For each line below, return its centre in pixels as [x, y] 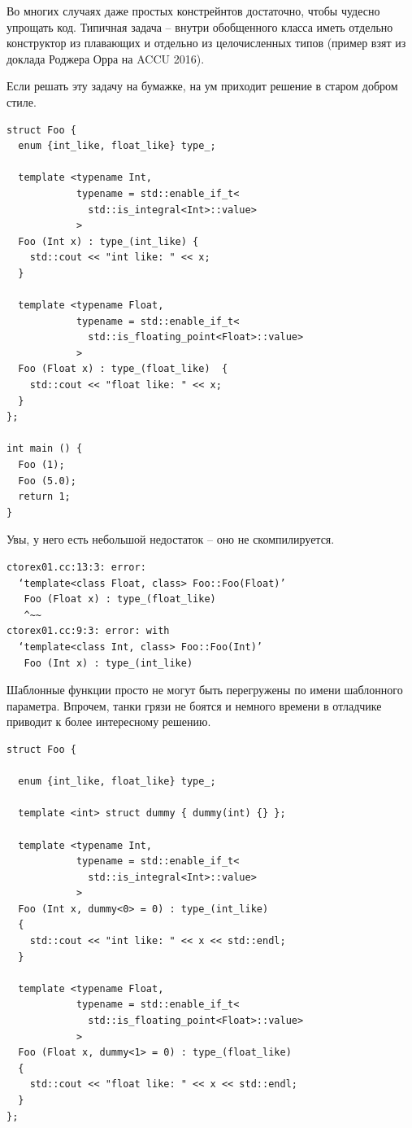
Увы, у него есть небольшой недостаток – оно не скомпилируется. [171, 539]
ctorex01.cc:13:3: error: [76, 567]
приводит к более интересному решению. [109, 721]
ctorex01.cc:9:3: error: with [88, 631]
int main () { [45, 449]
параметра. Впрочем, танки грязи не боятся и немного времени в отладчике [194, 705]
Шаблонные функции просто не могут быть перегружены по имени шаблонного [205, 690]
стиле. [22, 101]
